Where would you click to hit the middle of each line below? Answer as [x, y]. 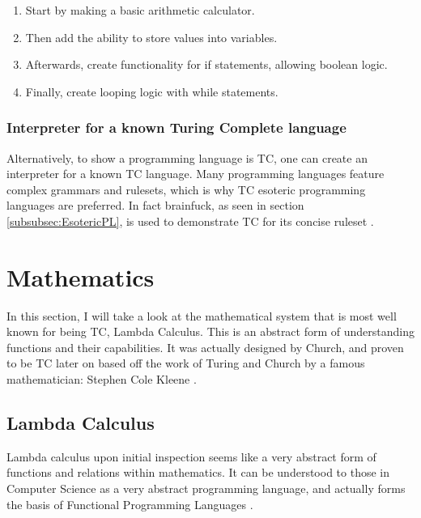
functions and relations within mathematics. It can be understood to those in [198, 472]
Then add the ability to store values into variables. [151, 37]
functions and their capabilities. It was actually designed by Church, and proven [205, 347]
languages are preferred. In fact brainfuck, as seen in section [155, 205]
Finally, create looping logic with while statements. [152, 91]
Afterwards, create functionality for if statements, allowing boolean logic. [206, 64]
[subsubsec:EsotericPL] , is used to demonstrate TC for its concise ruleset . [190, 221]
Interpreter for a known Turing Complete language [176, 127]
